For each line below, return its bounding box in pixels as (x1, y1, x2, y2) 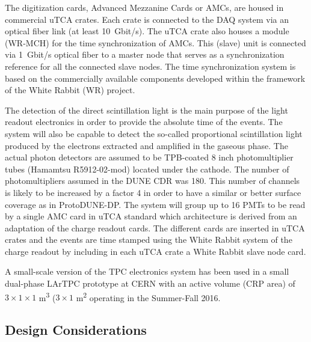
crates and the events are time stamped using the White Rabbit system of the (5, 233, 292, 246)
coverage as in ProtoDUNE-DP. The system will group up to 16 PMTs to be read (5, 198, 306, 210)
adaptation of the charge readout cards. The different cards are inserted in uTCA (5, 221, 305, 234)
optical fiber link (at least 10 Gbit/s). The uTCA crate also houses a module (5, 25, 289, 37)
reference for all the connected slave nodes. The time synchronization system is (5, 60, 296, 72)
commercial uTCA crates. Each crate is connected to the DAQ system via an (5, 13, 289, 25)
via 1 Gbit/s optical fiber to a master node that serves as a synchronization (5, 48, 285, 61)
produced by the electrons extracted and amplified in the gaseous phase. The (5, 139, 288, 151)
